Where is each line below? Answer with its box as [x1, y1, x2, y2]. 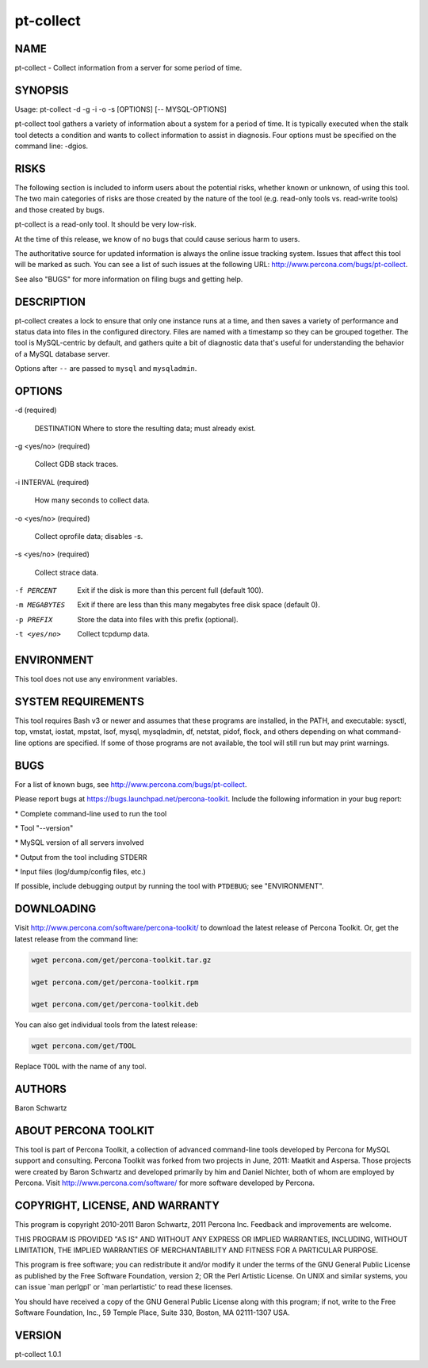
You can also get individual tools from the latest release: [14, 1020, 198, 1030]
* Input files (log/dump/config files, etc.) [14, 867, 147, 877]
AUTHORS [14, 1083, 67, 1096]
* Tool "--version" [14, 823, 74, 832]
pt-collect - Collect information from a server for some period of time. [14, 63, 243, 73]
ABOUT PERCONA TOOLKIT [14, 1124, 155, 1137]
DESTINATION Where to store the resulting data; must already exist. [34, 423, 257, 433]
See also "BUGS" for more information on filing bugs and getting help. [14, 274, 243, 284]
